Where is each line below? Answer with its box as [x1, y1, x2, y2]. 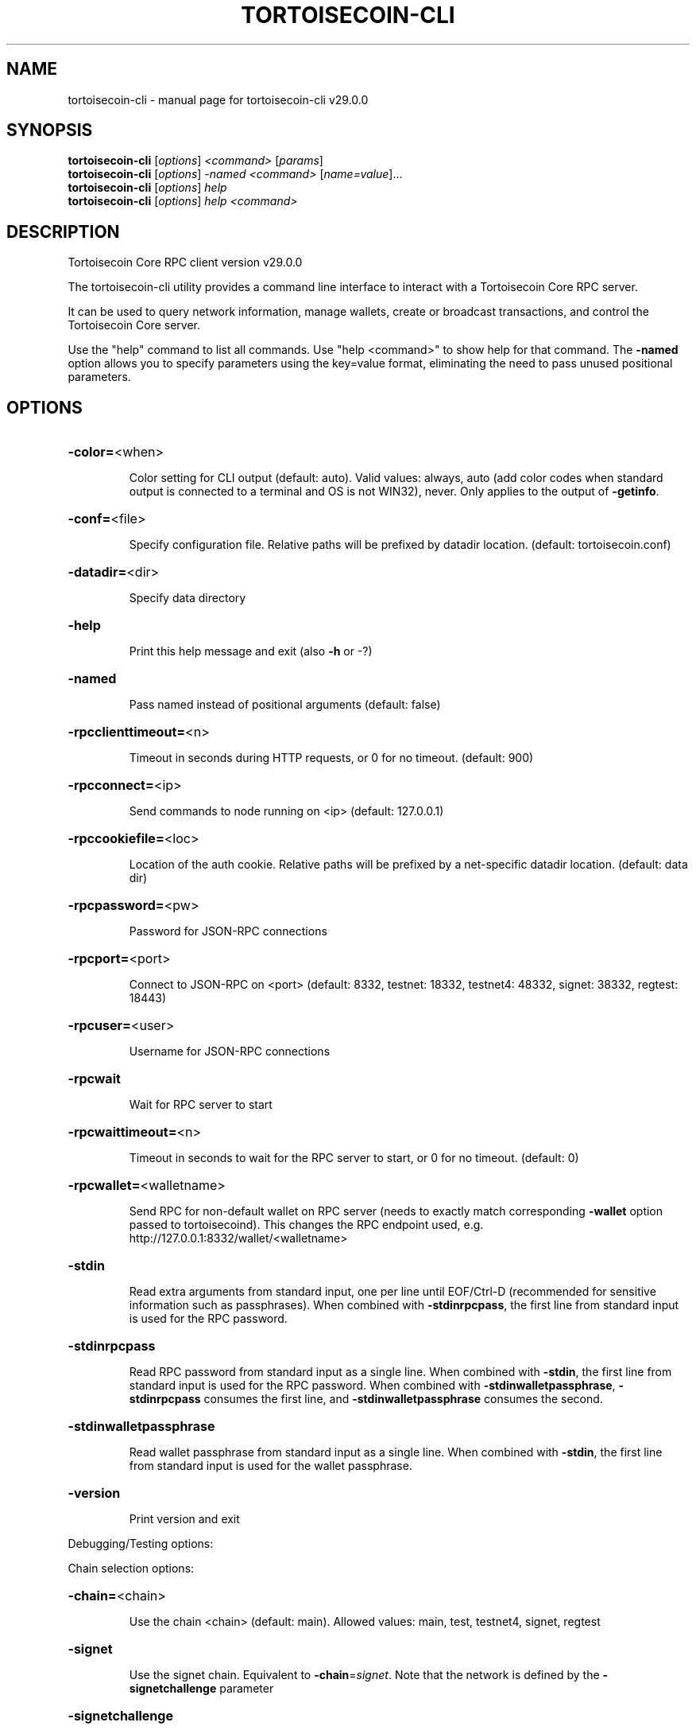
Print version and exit [129, 1512, 240, 1526]
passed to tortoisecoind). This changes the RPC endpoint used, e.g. [129, 1218, 484, 1232]
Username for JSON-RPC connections [129, 1044, 331, 1059]
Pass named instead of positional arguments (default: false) [129, 698, 441, 712]
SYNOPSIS [6, 120, 93, 141]
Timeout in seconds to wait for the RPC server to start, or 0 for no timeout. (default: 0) [129, 1151, 579, 1165]
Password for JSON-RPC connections [129, 924, 327, 939]
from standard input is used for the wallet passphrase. [129, 1459, 412, 1473]
